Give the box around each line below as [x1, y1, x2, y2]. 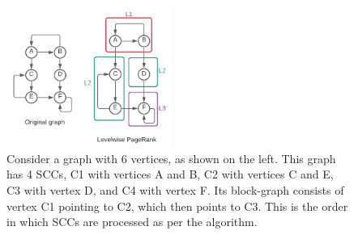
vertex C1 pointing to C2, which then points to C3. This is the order [6, 197, 348, 214]
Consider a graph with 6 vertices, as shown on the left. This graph [6, 149, 336, 166]
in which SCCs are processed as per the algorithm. [6, 213, 258, 230]
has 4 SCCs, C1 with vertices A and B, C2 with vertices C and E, [6, 166, 334, 183]
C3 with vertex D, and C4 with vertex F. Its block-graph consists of [6, 181, 344, 198]
